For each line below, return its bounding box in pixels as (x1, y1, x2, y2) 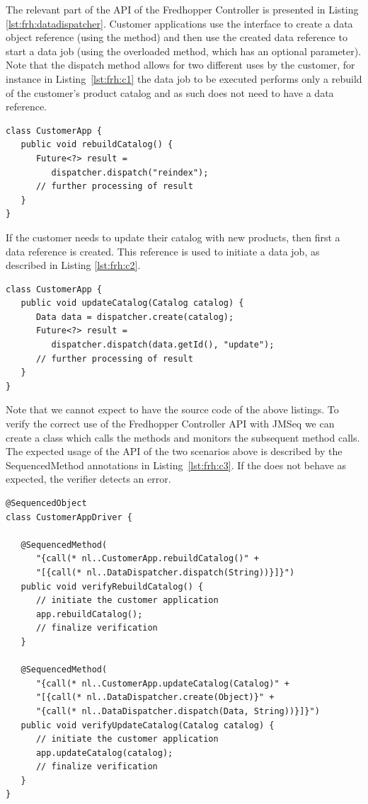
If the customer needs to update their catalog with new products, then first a (6, 229, 340, 244)
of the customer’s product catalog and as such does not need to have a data (6, 85, 334, 100)
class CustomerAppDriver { (6, 512, 132, 522)
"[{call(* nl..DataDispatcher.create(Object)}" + (35, 692, 275, 703)
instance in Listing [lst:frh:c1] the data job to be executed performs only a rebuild (6, 71, 362, 86)
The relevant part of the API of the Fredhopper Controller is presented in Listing (6, 2, 359, 16)
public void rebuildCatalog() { (21, 139, 173, 150)
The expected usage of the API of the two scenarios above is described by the (6, 444, 343, 459)
